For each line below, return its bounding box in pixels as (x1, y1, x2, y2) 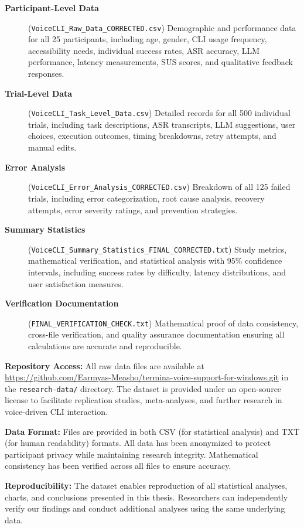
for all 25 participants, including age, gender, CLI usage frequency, (28, 33, 267, 45)
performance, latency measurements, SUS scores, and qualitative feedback (28, 56, 293, 68)
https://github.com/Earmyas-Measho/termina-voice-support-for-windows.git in (5, 371, 289, 383)
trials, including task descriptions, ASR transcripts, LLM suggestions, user (28, 118, 296, 130)
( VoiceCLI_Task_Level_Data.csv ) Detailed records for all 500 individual (28, 107, 291, 119)
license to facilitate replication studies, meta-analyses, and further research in (5, 394, 282, 406)
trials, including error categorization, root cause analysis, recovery (28, 192, 265, 204)
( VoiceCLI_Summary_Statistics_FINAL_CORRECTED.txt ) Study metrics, (28, 243, 287, 255)
